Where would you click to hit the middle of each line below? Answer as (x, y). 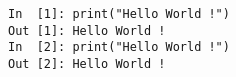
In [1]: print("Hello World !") (119, 14)
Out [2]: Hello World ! (87, 63)
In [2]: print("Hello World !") (119, 47)
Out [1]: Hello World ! (87, 30)
